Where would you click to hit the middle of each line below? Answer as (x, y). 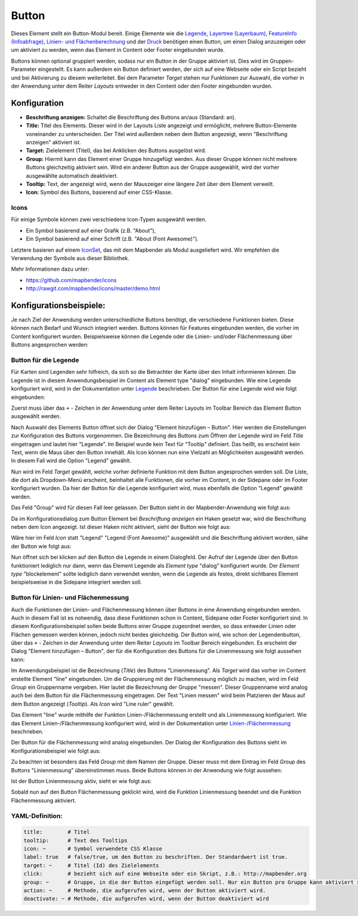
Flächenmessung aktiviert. (44, 800)
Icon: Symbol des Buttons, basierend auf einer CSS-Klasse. (99, 192)
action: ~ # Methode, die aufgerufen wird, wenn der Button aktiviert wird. (145, 891)
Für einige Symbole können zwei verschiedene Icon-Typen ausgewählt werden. (109, 219)
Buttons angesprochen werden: (50, 345)
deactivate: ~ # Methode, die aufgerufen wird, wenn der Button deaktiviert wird (146, 899)
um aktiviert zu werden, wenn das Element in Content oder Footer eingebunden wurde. (118, 50)
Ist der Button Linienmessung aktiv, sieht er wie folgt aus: (81, 781)
